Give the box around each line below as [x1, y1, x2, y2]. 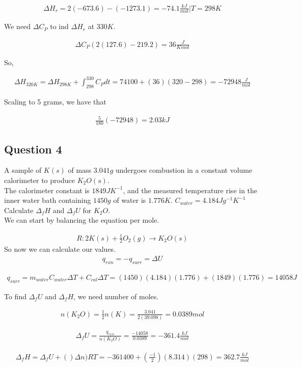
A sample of [4, 165, 42, 175]
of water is [113, 195, 146, 205]
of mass [68, 165, 92, 175]
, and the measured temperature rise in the [123, 185, 258, 195]
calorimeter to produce [4, 175, 75, 186]
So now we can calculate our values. [4, 244, 116, 254]
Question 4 [4, 141, 62, 156]
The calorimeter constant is [4, 185, 90, 195]
